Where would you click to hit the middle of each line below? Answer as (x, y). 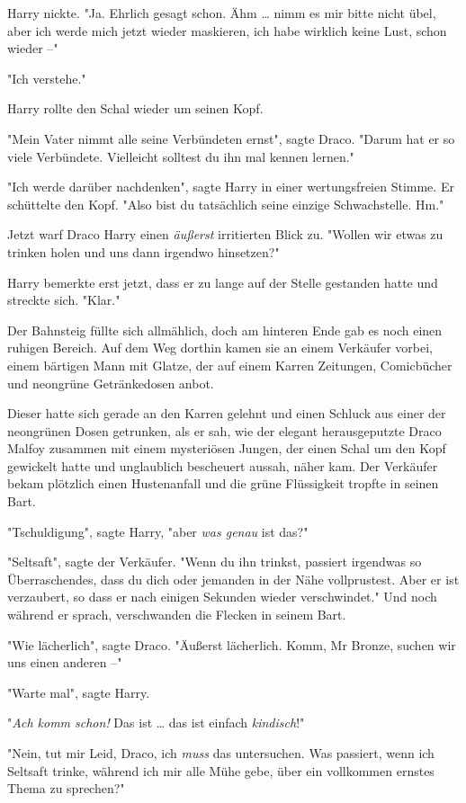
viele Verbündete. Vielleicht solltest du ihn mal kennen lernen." (181, 156)
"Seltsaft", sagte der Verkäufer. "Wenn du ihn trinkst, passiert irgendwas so (215, 562)
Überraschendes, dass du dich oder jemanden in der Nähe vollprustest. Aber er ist (233, 579)
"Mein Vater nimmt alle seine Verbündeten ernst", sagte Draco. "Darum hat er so (231, 138)
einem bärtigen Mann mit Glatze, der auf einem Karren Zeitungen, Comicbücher (230, 365)
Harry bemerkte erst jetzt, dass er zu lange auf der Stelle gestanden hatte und (223, 282)
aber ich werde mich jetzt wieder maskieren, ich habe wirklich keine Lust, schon (227, 30)
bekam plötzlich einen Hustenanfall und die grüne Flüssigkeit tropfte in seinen (223, 483)
